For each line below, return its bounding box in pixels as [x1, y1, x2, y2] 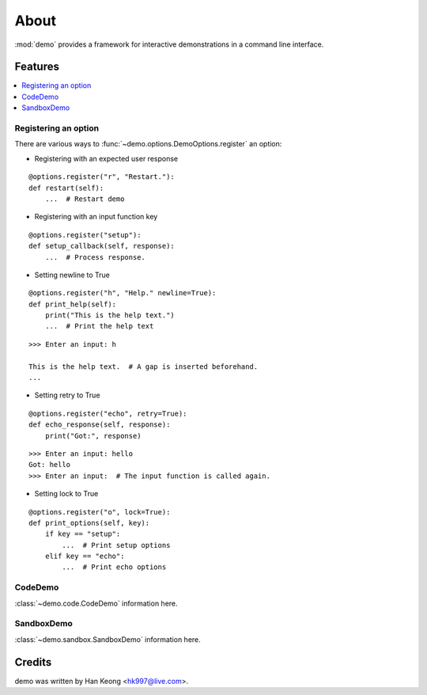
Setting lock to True [34, 489, 99, 499]
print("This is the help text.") [44, 311, 176, 320]
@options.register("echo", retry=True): [28, 408, 187, 418]
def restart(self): [28, 183, 104, 192]
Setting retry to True [34, 390, 100, 400]
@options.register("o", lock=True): [28, 507, 171, 516]
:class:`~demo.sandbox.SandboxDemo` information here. [14, 634, 201, 644]
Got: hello [28, 460, 71, 469]
